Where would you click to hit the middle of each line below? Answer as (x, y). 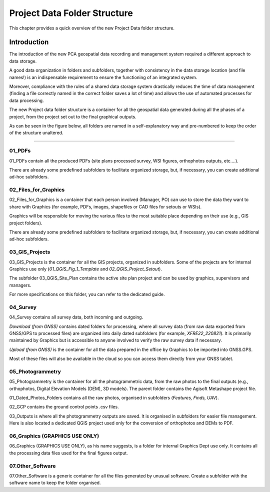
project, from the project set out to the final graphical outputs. (73, 116)
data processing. (27, 100)
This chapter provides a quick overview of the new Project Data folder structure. (92, 28)
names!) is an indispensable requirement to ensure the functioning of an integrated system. (103, 77)
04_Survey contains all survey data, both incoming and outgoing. (76, 317)
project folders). (26, 223)
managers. (20, 285)
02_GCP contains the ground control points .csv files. (64, 407)
